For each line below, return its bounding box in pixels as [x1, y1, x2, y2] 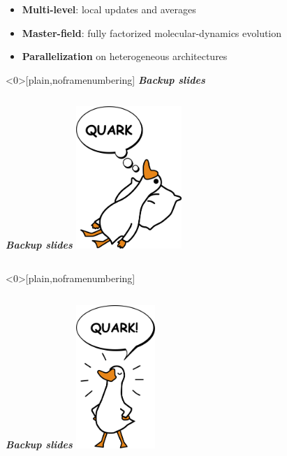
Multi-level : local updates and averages [22, 2, 196, 16]
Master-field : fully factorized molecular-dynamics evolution [22, 25, 282, 40]
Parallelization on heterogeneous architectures [22, 49, 228, 64]
